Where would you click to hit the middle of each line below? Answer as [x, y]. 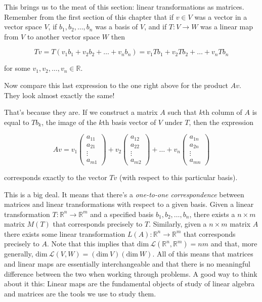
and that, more [234, 244]
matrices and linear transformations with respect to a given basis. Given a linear [129, 204]
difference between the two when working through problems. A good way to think [131, 273]
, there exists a [212, 214]
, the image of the [69, 122]
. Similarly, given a [178, 224]
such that [182, 112]
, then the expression [221, 122]
